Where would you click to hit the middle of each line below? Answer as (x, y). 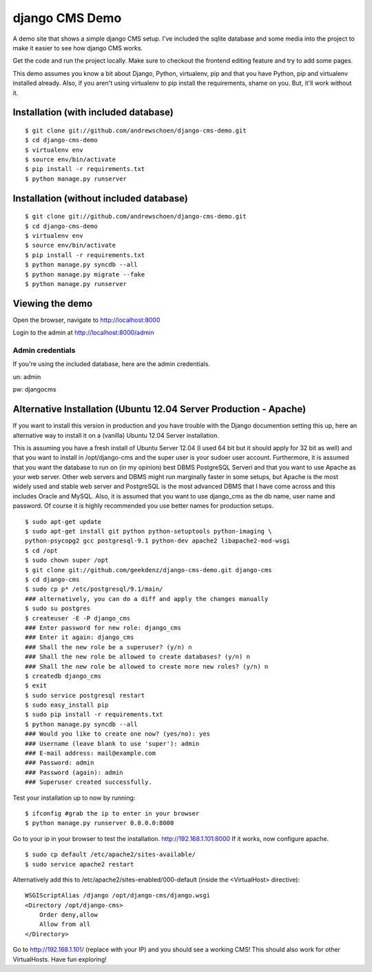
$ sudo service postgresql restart (85, 695)
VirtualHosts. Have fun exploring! (60, 959)
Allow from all (65, 924)
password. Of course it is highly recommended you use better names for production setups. (143, 506)
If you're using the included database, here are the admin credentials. (111, 364)
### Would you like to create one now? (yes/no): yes (117, 734)
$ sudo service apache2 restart (80, 864)
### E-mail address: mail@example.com (91, 753)
